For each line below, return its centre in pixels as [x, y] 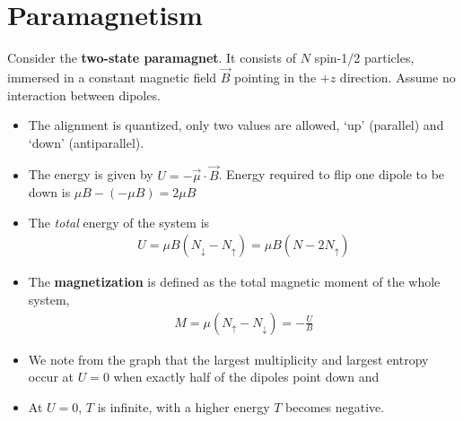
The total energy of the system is [119, 222]
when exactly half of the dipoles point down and [246, 377]
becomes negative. [335, 406]
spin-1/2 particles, [364, 58]
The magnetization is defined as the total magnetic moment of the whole [234, 282]
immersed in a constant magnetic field [112, 77]
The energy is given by [91, 174]
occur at [51, 377]
